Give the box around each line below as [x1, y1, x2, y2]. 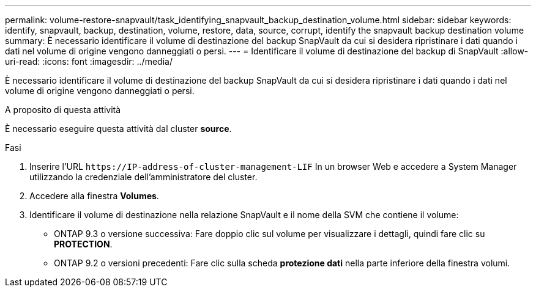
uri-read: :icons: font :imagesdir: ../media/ [5, 56, 173, 67]
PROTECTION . [54, 239, 113, 249]
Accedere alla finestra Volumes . [29, 191, 159, 201]
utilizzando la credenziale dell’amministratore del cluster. [29, 172, 258, 182]
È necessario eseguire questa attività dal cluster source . [5, 123, 232, 134]
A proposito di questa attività [5, 104, 121, 115]
